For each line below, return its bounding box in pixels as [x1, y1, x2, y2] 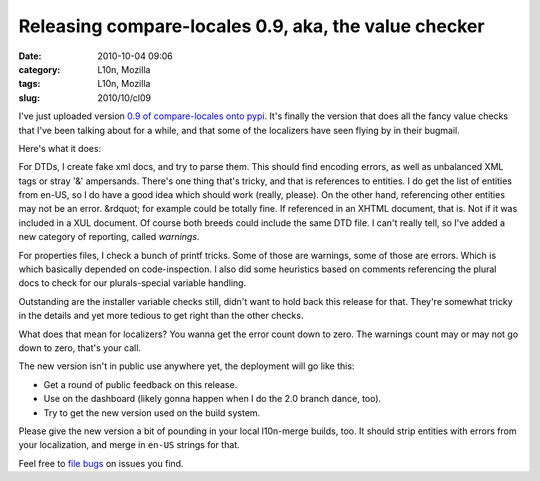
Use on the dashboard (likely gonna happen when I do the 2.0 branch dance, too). [43, 393, 382, 405]
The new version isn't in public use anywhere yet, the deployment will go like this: [18, 360, 355, 372]
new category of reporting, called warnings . [18, 231, 200, 243]
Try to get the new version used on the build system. [43, 406, 261, 419]
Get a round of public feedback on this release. [43, 378, 238, 390]
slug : [18, 91, 40, 104]
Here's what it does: [18, 142, 102, 154]
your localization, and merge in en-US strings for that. [18, 439, 240, 451]
